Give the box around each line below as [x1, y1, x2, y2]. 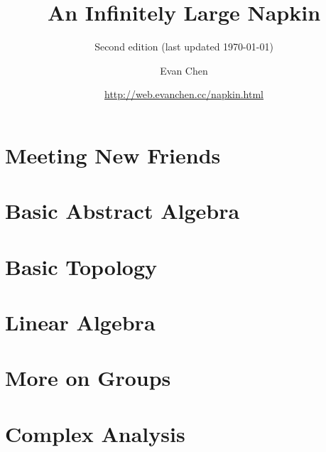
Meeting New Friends [5, 140, 221, 169]
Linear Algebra [5, 308, 156, 337]
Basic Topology [5, 252, 158, 281]
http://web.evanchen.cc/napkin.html [104, 87, 264, 102]
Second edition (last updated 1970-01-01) [94, 39, 273, 54]
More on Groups [5, 363, 171, 392]
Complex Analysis [5, 419, 185, 448]
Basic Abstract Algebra [5, 196, 240, 225]
